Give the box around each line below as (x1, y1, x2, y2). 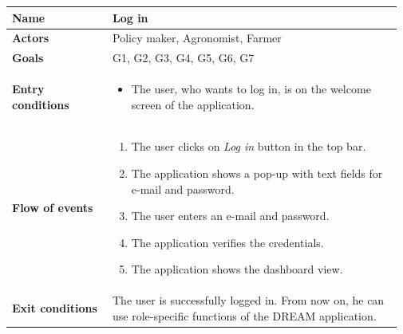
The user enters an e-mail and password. (131, 207, 330, 224)
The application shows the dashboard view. (131, 261, 343, 277)
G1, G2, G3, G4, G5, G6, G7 (113, 49, 255, 66)
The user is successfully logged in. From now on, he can (113, 292, 385, 308)
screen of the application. (131, 96, 255, 112)
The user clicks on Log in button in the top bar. (131, 138, 366, 155)
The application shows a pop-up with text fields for (131, 165, 383, 182)
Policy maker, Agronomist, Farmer (113, 29, 282, 46)
